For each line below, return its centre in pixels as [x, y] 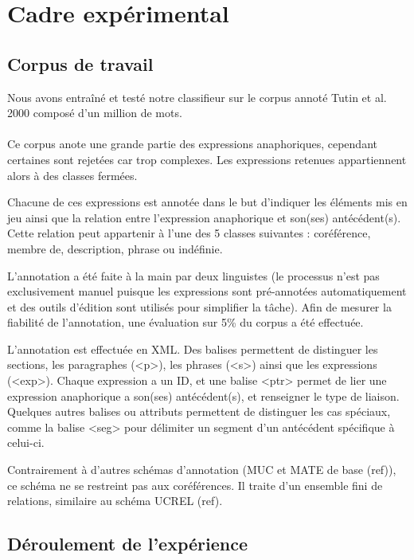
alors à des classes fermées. [72, 175]
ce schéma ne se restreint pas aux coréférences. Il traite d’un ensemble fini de [195, 485]
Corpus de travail [80, 63]
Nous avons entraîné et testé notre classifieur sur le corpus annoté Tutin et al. [197, 97]
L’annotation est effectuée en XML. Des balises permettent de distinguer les [193, 349]
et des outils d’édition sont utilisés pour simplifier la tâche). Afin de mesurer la [199, 306]
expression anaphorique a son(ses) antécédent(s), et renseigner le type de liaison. [203, 396]
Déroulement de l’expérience [127, 544]
